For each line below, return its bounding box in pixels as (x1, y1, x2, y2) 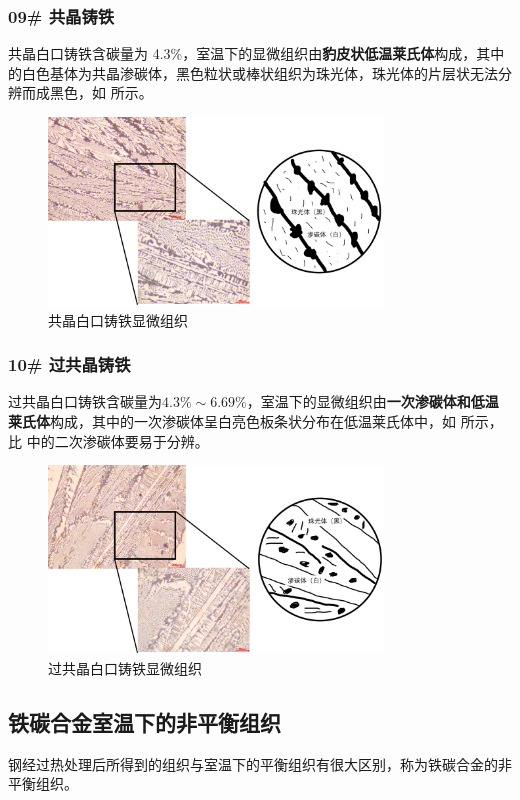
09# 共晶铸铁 (8, 3, 115, 28)
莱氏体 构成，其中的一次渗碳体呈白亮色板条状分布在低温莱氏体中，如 (8, 410, 456, 431)
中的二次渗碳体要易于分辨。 (26, 430, 209, 451)
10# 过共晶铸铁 (8, 352, 131, 377)
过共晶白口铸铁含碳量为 (8, 391, 162, 412)
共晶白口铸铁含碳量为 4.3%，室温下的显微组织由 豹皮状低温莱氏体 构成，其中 (8, 43, 505, 64)
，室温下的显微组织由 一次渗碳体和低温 (246, 391, 499, 412)
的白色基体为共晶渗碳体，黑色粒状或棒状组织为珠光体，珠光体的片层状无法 (8, 62, 498, 83)
